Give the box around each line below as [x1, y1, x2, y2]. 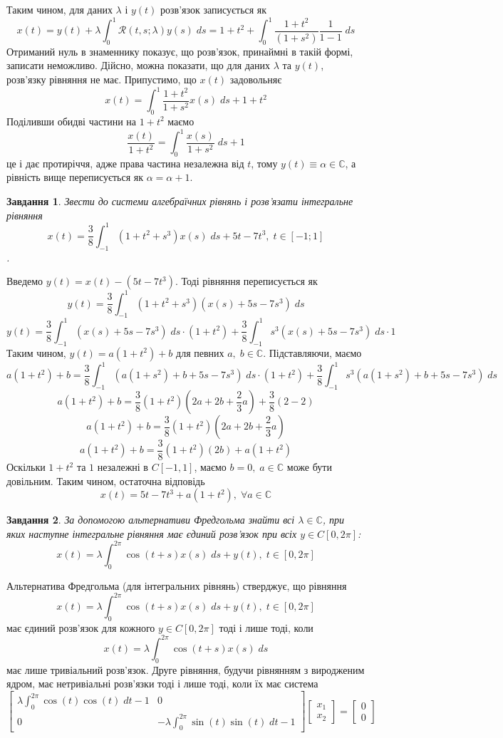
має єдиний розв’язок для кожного [6, 620, 155, 635]
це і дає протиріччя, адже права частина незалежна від [6, 155, 244, 170]
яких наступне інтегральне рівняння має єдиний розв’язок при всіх [6, 526, 297, 541]
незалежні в [97, 459, 148, 474]
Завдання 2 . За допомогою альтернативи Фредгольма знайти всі [6, 512, 295, 527]
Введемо [6, 274, 43, 289]
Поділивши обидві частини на [6, 113, 137, 128]
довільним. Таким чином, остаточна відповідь [6, 473, 205, 488]
